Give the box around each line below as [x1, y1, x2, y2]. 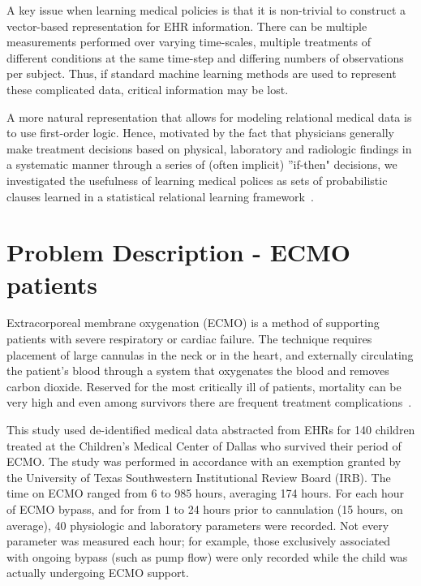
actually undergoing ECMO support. [6, 564, 189, 581]
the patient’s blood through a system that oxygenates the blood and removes [6, 362, 389, 379]
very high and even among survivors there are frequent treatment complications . [6, 394, 412, 411]
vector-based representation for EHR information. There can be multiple [6, 17, 367, 34]
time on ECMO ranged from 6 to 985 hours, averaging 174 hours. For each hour [6, 485, 405, 502]
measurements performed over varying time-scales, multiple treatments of [6, 33, 371, 50]
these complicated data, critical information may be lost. [6, 80, 289, 97]
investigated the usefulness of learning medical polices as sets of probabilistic [6, 171, 388, 188]
